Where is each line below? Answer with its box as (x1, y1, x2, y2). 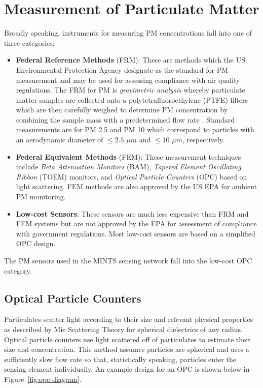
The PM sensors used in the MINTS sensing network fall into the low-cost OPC (4, 255, 252, 265)
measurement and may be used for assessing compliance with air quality (16, 74, 240, 85)
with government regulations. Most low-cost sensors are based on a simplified (16, 228, 255, 238)
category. (4, 265, 32, 276)
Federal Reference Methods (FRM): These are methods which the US (16, 54, 246, 65)
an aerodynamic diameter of (16, 134, 103, 145)
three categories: (4, 37, 55, 48)
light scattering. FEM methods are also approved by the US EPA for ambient (16, 181, 257, 192)
